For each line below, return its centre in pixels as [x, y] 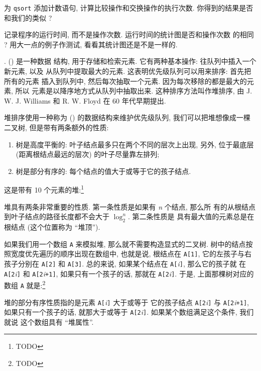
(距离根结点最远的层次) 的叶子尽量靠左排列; [88, 154]
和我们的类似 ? [28, 17]
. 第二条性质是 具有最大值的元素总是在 [191, 216]
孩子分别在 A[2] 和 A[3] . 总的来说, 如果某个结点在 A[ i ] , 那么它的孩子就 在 [125, 263]
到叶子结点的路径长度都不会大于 [57, 216]
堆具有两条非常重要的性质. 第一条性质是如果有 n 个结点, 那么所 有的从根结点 [130, 206]
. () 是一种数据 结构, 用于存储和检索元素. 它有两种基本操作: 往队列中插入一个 [130, 61]
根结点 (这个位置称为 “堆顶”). [52, 227]
